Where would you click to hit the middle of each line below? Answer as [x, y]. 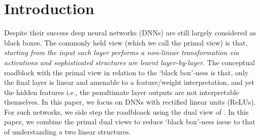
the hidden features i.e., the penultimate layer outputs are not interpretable [122, 92]
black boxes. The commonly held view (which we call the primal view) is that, [126, 42]
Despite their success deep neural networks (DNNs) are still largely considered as [130, 33]
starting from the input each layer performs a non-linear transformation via [122, 52]
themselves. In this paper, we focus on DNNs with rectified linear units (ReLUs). [130, 102]
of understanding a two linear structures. [68, 132]
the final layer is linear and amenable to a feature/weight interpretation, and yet [129, 82]
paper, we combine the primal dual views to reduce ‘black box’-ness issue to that [130, 122]
